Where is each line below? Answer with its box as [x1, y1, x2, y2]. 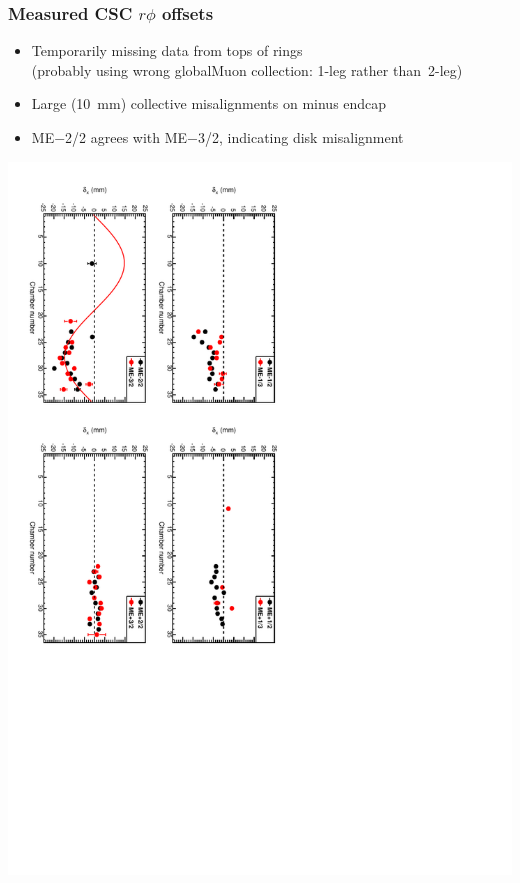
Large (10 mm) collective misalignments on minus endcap [31, 93, 387, 114]
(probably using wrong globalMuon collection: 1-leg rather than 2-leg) [31, 59, 463, 80]
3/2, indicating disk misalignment [198, 127, 404, 147]
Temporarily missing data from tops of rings [31, 40, 303, 61]
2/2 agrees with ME [65, 127, 188, 147]
